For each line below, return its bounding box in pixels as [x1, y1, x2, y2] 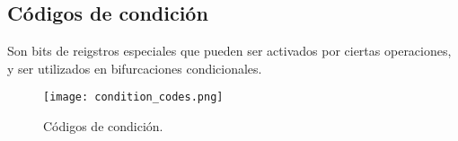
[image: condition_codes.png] [43, 91, 224, 104]
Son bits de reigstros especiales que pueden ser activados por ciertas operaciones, [7, 41, 452, 60]
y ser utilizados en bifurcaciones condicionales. [7, 58, 262, 77]
